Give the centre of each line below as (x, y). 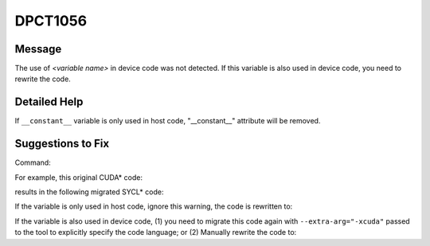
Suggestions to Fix (62, 144)
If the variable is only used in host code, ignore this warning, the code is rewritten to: (154, 206)
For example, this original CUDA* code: (79, 177)
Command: (33, 162)
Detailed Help (49, 102)
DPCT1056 (51, 21)
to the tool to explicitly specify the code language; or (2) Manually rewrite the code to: (156, 232)
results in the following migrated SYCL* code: (89, 192)
